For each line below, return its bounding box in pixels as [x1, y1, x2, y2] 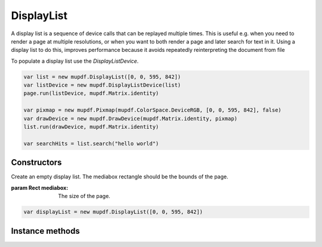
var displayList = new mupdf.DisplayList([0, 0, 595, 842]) [23, 209, 203, 215]
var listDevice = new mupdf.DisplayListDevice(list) [23, 82, 181, 89]
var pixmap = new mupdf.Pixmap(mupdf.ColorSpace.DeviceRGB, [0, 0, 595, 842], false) [23, 107, 281, 113]
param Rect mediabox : [11, 184, 69, 191]
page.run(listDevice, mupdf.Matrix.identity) [23, 90, 159, 97]
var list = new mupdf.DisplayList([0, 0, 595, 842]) [23, 73, 181, 80]
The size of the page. [58, 193, 110, 200]
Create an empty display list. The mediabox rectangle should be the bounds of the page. [11, 173, 229, 180]
